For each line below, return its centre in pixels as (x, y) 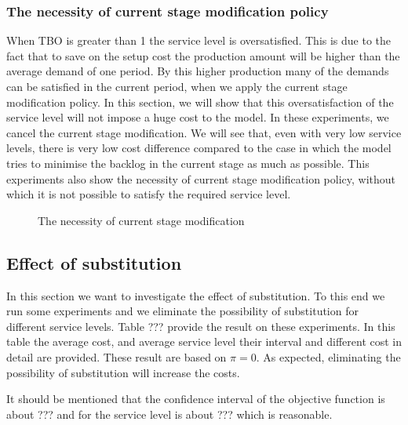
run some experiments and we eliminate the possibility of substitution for (182, 311)
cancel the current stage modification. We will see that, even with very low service (204, 132)
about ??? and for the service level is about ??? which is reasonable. (169, 414)
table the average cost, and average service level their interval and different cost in (204, 341)
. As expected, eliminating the (328, 356)
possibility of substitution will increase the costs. (123, 372)
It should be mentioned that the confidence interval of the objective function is (196, 399)
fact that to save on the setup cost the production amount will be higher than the (203, 55)
